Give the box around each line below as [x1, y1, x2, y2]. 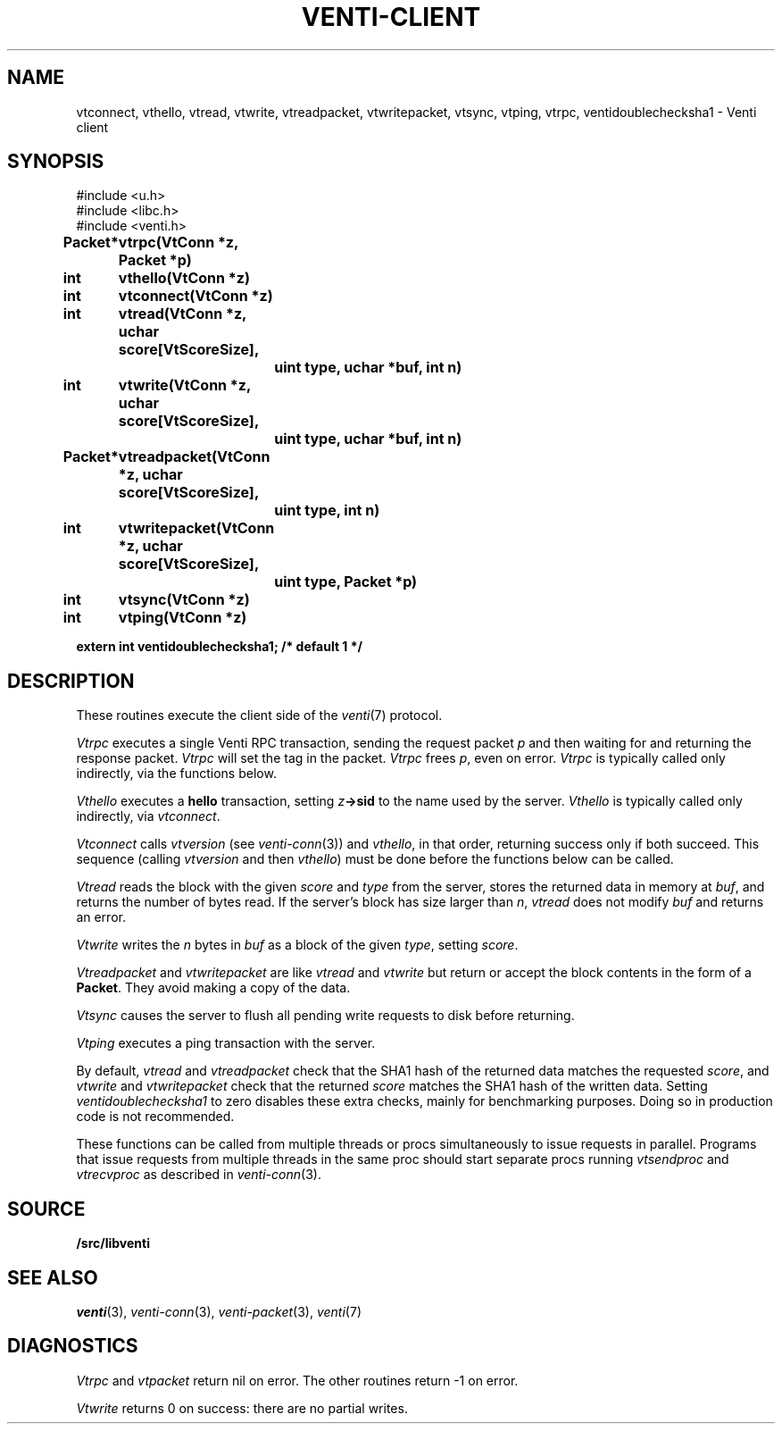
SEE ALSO [7, 1266, 98, 1289]
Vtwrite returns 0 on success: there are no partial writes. [76, 1400, 408, 1416]
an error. [76, 909, 126, 925]
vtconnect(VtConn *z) [118, 287, 273, 305]
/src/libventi [76, 1235, 150, 1251]
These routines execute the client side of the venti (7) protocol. [76, 707, 443, 724]
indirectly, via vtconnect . [76, 808, 220, 824]
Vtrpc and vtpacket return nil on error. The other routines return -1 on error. [76, 1372, 519, 1388]
